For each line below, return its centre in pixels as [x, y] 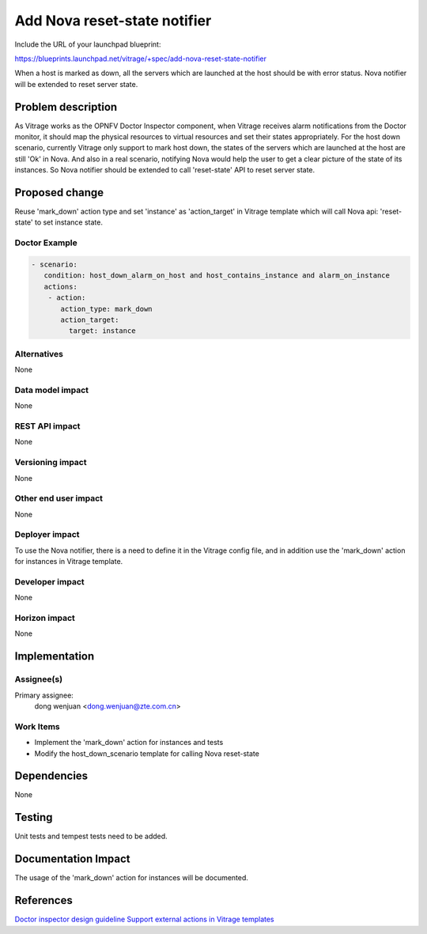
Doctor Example [46, 243]
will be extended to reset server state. [76, 84]
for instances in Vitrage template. [69, 562]
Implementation [55, 656]
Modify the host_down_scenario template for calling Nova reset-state [147, 753]
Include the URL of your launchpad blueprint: [88, 44]
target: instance [102, 331]
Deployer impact [47, 535]
